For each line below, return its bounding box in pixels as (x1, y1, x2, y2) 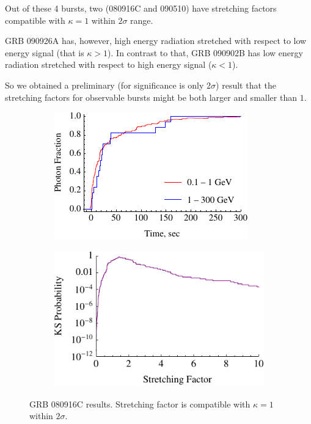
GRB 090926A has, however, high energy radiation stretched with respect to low (5, 34, 307, 47)
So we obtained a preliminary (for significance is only (5, 78, 204, 91)
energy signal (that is (5, 46, 84, 59)
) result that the (216, 78, 276, 91)
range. (130, 13, 153, 26)
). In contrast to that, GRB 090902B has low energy (108, 46, 303, 59)
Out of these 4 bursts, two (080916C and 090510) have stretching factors (5, 2, 277, 14)
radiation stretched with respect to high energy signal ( (5, 58, 212, 71)
